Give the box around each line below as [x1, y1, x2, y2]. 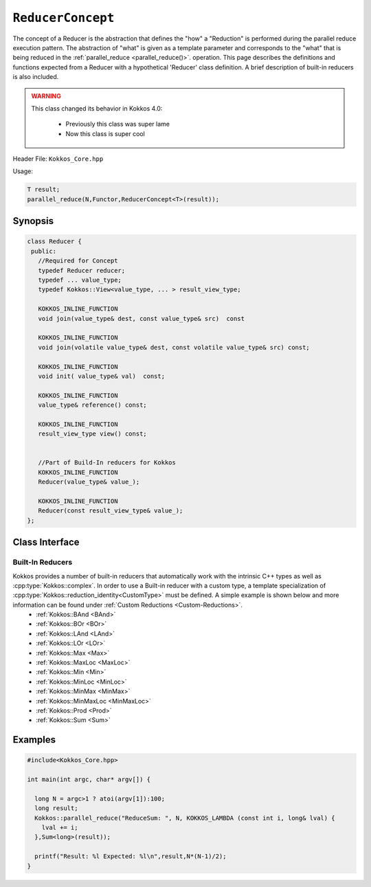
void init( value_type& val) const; [38, 372, 165, 380]
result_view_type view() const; [38, 430, 147, 438]
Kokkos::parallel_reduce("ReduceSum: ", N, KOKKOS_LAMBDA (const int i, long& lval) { [34, 814, 336, 822]
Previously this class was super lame [65, 120, 170, 128]
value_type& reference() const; [38, 401, 147, 409]
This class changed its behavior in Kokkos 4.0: [31, 104, 163, 113]
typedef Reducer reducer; [38, 267, 126, 274]
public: [31, 247, 57, 255]
